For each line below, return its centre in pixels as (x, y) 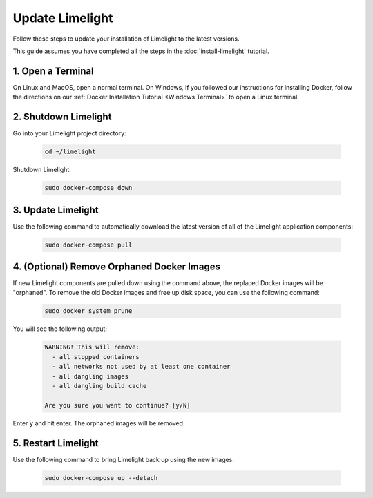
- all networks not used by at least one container (141, 367)
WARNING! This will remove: (92, 347)
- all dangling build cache (99, 386)
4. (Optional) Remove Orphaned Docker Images (117, 266)
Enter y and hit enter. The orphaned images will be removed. (99, 423)
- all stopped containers (96, 357)
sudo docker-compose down (88, 188)
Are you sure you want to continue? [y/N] (117, 405)
